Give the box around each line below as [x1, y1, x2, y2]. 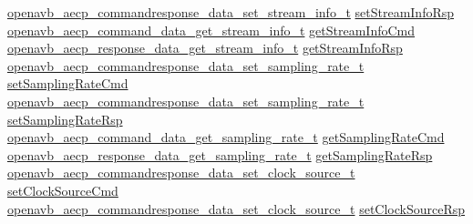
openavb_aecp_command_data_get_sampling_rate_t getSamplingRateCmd [7, 127, 445, 147]
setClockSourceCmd [7, 180, 118, 199]
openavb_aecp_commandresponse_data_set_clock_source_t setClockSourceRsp [7, 199, 466, 218]
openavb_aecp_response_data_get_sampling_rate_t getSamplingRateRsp [7, 145, 433, 164]
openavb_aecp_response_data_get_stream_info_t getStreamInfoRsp [7, 38, 403, 57]
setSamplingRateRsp [7, 109, 123, 128]
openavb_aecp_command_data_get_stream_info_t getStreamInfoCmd [7, 20, 416, 39]
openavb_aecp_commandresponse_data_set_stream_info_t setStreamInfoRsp [7, 3, 455, 21]
